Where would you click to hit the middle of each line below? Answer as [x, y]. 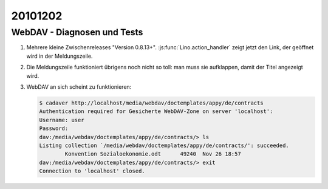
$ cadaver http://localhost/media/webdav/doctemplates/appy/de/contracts [151, 103]
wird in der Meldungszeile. [60, 56]
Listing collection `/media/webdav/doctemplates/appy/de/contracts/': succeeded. [164, 145]
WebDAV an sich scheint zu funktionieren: [79, 87]
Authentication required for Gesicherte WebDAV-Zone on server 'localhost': [156, 112]
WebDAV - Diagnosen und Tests [77, 32]
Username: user [62, 120]
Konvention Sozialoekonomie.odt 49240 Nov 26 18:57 [153, 154]
